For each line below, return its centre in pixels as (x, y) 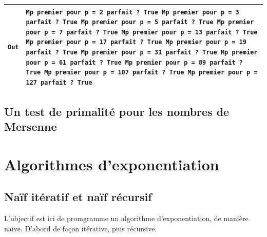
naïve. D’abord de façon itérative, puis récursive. (81, 228)
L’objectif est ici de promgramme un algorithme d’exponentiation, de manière (126, 218)
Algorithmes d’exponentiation (112, 164)
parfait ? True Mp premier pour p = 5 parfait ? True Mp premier (140, 22)
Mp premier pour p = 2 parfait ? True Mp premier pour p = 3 (132, 12)
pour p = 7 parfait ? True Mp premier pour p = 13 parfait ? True (142, 32)
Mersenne (31, 126)
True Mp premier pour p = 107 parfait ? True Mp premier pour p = (142, 73)
